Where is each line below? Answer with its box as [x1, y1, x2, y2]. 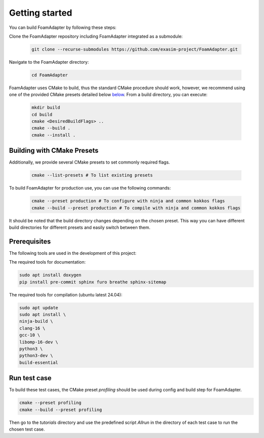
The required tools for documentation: [9, 259, 86, 265]
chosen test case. [9, 426, 45, 432]
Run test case [9, 374, 52, 382]
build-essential [19, 360, 59, 365]
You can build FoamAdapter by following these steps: [9, 24, 117, 30]
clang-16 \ [19, 325, 45, 331]
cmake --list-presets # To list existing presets [31, 172, 153, 178]
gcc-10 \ [19, 332, 41, 338]
